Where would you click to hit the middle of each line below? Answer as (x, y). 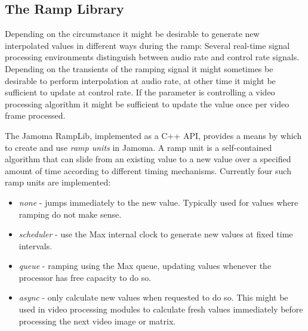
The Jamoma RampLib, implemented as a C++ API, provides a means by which (153, 135)
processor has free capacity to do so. (85, 277)
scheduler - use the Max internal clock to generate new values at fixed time (156, 234)
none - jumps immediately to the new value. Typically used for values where (158, 202)
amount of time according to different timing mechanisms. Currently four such (148, 170)
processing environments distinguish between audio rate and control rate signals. (152, 57)
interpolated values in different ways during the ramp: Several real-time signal (147, 45)
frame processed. (35, 115)
